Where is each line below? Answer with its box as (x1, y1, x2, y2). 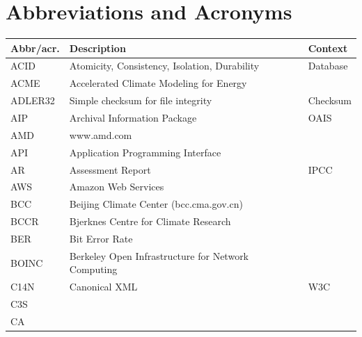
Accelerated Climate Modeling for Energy (69, 76, 247, 90)
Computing (69, 262, 118, 277)
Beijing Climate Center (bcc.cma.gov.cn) (69, 197, 243, 211)
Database (308, 58, 348, 73)
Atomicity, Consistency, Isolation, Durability (69, 58, 260, 73)
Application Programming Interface (69, 145, 221, 159)
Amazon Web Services (69, 179, 164, 194)
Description (69, 40, 126, 55)
